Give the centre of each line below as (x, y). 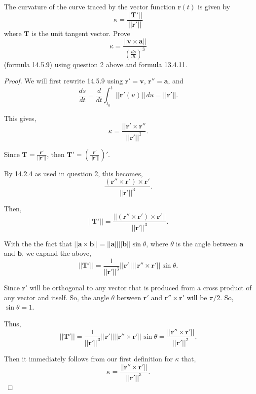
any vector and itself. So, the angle (56, 297)
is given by (214, 6)
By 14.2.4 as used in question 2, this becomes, (73, 173)
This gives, (20, 118)
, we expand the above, (56, 253)
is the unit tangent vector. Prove (81, 33)
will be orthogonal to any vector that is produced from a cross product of (141, 288)
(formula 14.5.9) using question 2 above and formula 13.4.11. (96, 64)
